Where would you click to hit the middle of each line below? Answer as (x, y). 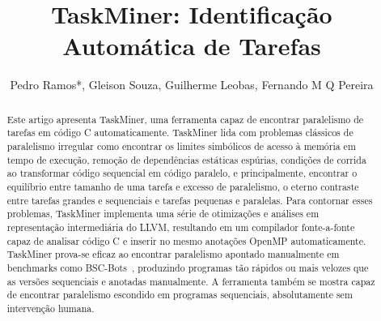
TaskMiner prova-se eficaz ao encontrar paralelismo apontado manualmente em (173, 254)
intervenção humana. (51, 308)
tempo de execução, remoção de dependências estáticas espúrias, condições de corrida (186, 159)
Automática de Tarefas (192, 46)
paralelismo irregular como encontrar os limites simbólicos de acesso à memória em (181, 146)
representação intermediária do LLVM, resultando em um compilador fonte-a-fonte (181, 227)
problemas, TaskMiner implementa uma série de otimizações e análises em (163, 214)
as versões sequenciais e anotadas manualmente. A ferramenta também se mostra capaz (191, 281)
